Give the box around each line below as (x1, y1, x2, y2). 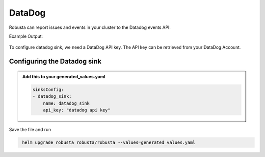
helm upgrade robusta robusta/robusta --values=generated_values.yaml (22, 139, 196, 145)
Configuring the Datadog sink (9, 57, 102, 66)
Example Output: (9, 33, 43, 39)
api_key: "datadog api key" (43, 107, 110, 112)
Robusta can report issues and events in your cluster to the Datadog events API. (9, 24, 171, 30)
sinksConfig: (32, 87, 64, 92)
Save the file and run (9, 126, 51, 132)
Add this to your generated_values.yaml (22, 73, 106, 79)
